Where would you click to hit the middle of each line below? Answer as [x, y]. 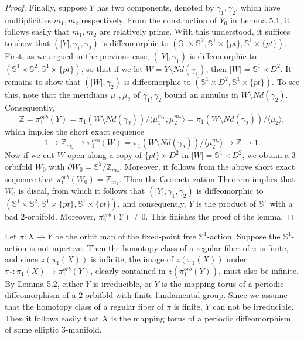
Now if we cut [30, 155]
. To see [286, 81]
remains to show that [43, 81]
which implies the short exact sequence [74, 131]
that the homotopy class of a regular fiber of [84, 307]
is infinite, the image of [132, 259]
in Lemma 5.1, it [260, 20]
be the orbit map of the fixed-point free [125, 236]
